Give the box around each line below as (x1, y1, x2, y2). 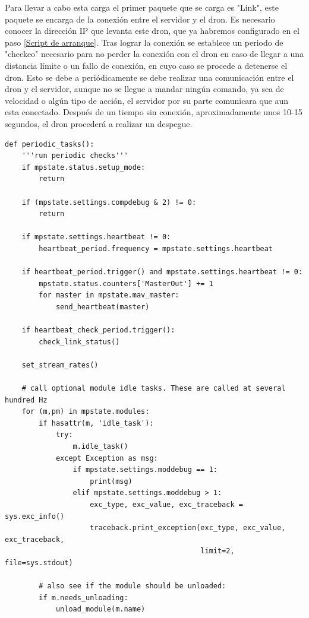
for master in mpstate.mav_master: (39, 291, 179, 300)
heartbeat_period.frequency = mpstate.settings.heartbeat (39, 244, 273, 253)
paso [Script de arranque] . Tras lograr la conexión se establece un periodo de (5, 36, 283, 48)
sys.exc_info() (5, 512, 65, 521)
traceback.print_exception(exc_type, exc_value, (90, 524, 286, 533)
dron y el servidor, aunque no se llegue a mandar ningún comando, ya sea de (5, 83, 284, 95)
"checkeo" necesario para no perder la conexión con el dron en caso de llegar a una (5, 47, 304, 60)
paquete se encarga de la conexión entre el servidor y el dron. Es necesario (5, 12, 275, 25)
